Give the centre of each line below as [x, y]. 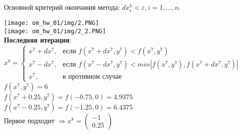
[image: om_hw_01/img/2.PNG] [52, 23]
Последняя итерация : [38, 40]
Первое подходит [29, 120]
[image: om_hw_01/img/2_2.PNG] [55, 31]
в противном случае [92, 77]
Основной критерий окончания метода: [62, 7]
